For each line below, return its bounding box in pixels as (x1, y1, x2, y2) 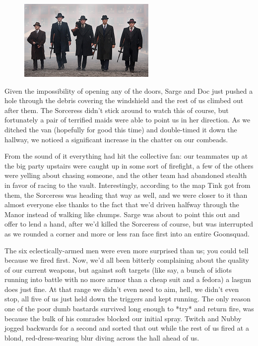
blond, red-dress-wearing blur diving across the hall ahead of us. (4, 332, 199, 343)
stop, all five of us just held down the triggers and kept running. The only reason (4, 293, 251, 304)
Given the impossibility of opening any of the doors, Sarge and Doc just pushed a (4, 85, 253, 96)
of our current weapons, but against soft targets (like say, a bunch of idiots (4, 264, 232, 275)
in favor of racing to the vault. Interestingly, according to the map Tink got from (4, 179, 251, 190)
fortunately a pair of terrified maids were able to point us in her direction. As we (4, 115, 251, 125)
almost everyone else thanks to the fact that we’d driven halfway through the (4, 199, 239, 210)
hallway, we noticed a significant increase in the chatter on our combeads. (4, 134, 228, 144)
